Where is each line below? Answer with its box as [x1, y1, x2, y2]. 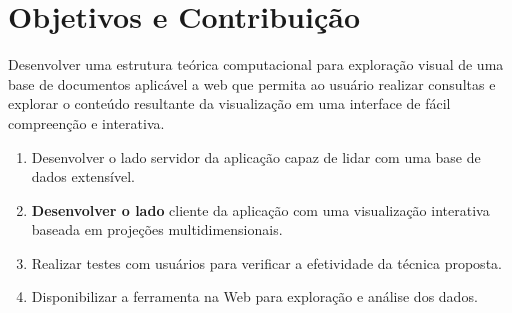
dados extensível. [31, 166, 136, 187]
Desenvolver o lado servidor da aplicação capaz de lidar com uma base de [31, 146, 481, 167]
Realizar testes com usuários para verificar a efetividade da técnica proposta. [31, 252, 502, 273]
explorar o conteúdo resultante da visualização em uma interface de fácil [8, 93, 451, 114]
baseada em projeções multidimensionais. [31, 219, 283, 240]
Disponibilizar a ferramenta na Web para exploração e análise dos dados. [31, 286, 478, 307]
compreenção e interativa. [8, 112, 165, 133]
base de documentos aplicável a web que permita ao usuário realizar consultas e [8, 73, 496, 94]
